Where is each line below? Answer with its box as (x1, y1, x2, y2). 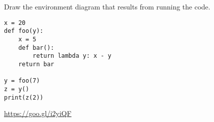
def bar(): (18, 44, 54, 51)
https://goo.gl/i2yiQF (4, 108, 71, 119)
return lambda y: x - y (32, 52, 111, 60)
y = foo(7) (4, 77, 40, 85)
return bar (18, 60, 54, 68)
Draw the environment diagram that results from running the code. (4, 1, 210, 11)
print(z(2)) (4, 94, 43, 101)
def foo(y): (4, 27, 43, 35)
